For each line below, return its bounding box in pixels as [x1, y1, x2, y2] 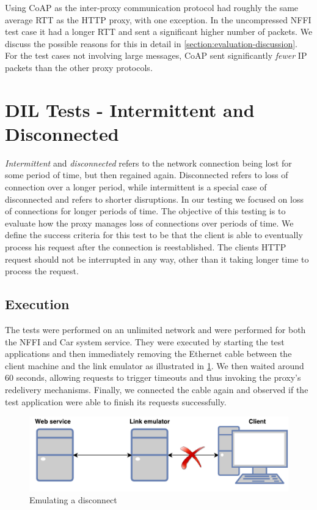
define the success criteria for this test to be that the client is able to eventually [5, 228, 303, 241]
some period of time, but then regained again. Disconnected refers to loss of [5, 168, 288, 181]
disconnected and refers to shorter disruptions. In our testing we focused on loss [5, 192, 304, 205]
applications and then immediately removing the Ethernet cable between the [5, 347, 292, 360]
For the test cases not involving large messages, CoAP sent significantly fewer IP [5, 49, 307, 62]
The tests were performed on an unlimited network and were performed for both [5, 323, 306, 336]
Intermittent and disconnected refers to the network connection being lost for [5, 156, 292, 169]
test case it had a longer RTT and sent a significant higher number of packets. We [5, 25, 313, 38]
